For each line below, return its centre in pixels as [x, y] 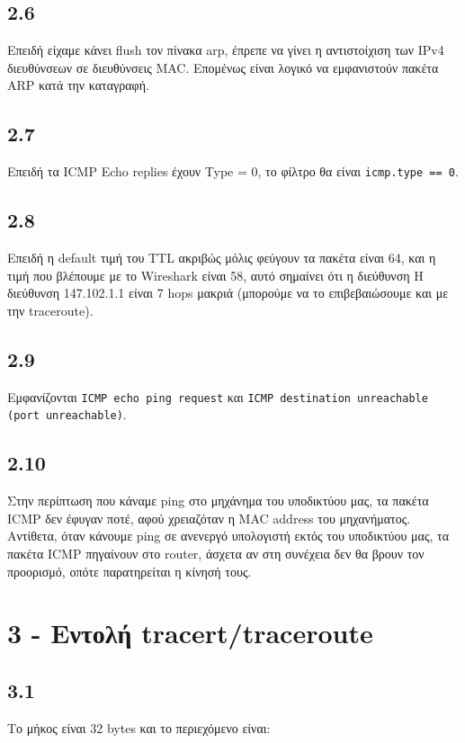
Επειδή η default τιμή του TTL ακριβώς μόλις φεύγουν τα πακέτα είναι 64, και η [222, 258]
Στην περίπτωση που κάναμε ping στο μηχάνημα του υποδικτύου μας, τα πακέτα [218, 501]
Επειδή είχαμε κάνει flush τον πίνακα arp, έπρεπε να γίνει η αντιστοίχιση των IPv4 [226, 50]
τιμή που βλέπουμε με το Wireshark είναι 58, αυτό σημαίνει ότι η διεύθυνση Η [215, 275]
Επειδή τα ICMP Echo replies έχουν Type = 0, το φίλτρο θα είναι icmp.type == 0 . [233, 171]
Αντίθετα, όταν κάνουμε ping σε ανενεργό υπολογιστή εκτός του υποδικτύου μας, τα [228, 536]
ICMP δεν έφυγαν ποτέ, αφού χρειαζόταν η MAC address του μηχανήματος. [209, 518]
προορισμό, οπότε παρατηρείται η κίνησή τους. [130, 571]
